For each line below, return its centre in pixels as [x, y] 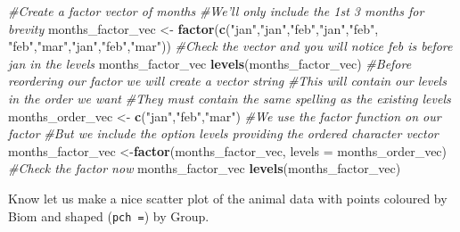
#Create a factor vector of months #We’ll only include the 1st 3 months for [216, 11]
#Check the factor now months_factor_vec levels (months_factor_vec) [205, 168]
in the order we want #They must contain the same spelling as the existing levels [230, 98]
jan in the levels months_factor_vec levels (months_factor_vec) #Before [210, 63]
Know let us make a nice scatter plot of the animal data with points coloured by [228, 198]
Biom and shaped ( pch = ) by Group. [109, 215]
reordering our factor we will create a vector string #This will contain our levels [227, 81]
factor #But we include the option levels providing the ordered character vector [223, 133]
